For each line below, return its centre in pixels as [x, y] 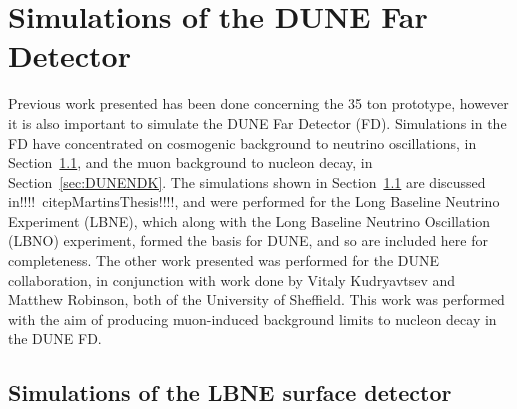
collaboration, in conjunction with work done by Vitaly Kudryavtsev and [232, 279]
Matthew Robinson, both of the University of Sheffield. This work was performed [256, 299]
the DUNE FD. [55, 338]
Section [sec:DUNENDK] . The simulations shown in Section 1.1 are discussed [247, 181]
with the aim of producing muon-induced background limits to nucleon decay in [252, 318]
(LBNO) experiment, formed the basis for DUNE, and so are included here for [248, 240]
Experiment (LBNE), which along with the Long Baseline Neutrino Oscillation [249, 220]
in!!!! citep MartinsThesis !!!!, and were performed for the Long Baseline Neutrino [254, 201]
